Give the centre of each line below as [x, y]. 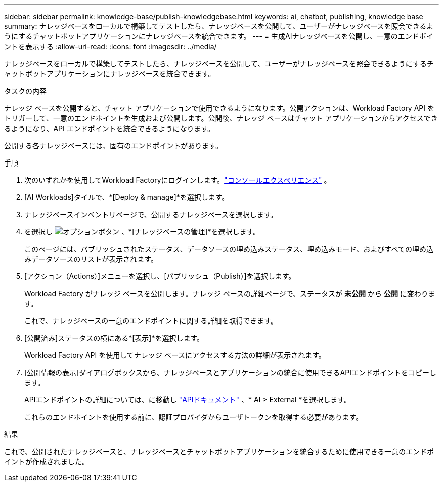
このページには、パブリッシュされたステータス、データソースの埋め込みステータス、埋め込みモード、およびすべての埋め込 [229, 249]
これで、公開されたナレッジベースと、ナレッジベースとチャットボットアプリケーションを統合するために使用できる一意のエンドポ [219, 451]
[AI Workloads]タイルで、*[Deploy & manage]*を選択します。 [127, 197]
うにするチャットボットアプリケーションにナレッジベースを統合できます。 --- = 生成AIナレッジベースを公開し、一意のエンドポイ [219, 36]
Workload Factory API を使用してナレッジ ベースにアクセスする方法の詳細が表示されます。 [175, 355]
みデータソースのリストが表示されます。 [91, 259]
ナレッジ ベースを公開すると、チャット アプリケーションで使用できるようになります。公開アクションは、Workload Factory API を [219, 108]
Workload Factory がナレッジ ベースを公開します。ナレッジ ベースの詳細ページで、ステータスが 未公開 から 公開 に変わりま [230, 293]
